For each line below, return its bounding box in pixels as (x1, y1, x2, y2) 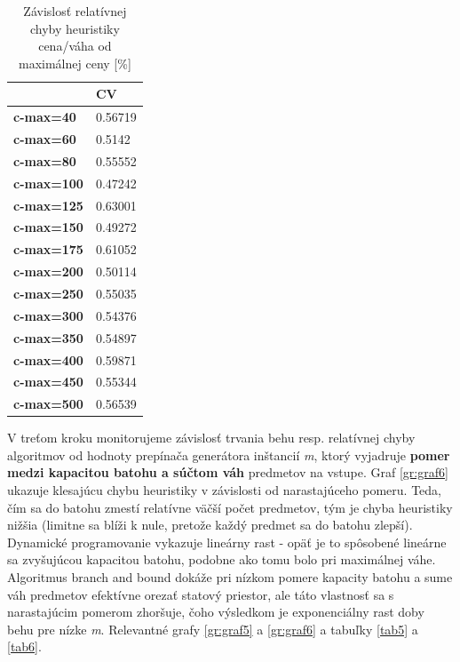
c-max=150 (13, 218, 83, 236)
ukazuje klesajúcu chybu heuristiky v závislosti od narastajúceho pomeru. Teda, (7, 481, 441, 499)
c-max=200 (13, 262, 83, 281)
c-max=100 (13, 173, 83, 192)
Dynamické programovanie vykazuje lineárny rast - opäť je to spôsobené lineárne (7, 532, 447, 551)
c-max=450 (13, 372, 83, 391)
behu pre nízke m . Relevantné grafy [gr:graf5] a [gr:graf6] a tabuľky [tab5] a (7, 619, 418, 638)
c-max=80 (13, 151, 76, 170)
